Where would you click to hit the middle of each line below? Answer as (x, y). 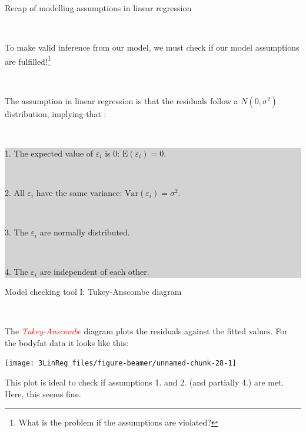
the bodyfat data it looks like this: (67, 342)
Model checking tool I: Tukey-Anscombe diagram (93, 291)
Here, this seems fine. (43, 393)
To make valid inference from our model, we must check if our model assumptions (152, 47)
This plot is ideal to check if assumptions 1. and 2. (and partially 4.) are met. (144, 382)
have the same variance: (79, 192)
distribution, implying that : (56, 113)
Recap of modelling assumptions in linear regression (98, 8)
